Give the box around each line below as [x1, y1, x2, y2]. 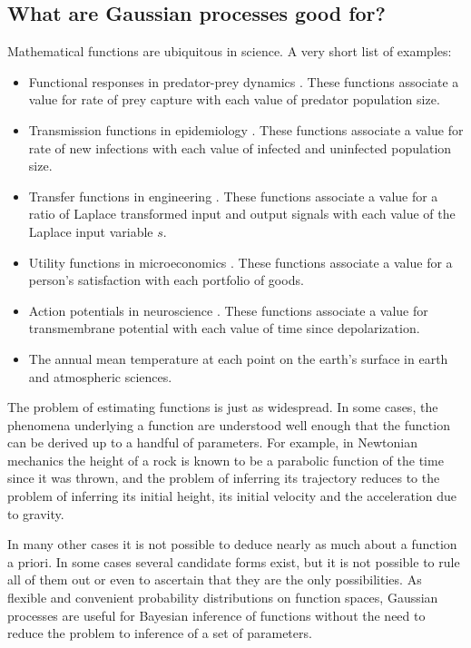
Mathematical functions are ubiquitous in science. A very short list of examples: [7, 42, 452, 61]
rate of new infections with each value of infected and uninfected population [28, 138, 452, 157]
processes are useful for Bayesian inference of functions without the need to [7, 605, 426, 624]
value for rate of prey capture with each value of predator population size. [28, 90, 440, 109]
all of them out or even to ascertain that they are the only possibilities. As [7, 570, 422, 589]
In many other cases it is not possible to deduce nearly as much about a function [7, 535, 457, 554]
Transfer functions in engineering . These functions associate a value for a [28, 186, 438, 205]
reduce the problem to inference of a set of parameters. [7, 623, 312, 643]
